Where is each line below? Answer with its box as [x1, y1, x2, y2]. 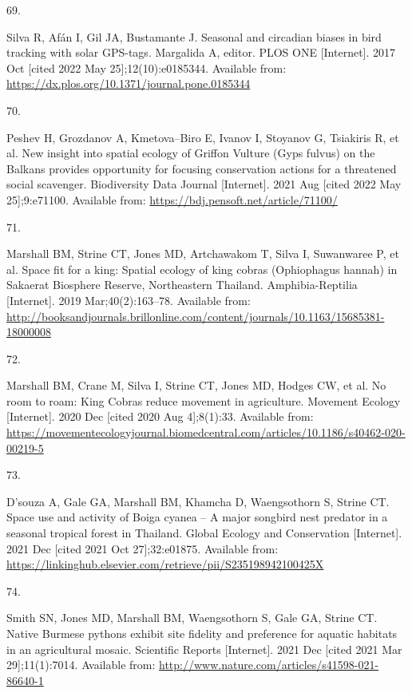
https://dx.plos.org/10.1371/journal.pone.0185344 [6, 75, 251, 92]
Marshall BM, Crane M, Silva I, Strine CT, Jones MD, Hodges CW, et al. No [6, 377, 386, 394]
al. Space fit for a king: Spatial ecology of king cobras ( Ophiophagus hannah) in [6, 260, 398, 277]
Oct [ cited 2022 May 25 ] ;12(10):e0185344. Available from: [6, 59, 287, 76]
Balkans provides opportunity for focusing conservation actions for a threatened [6, 160, 397, 176]
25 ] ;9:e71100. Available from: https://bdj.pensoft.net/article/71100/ [6, 191, 338, 208]
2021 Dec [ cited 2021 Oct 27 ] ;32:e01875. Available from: [6, 540, 279, 556]
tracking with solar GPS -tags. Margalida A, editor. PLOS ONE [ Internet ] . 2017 [6, 44, 396, 61]
